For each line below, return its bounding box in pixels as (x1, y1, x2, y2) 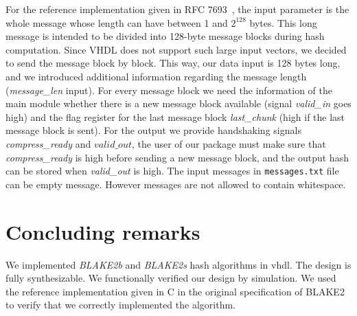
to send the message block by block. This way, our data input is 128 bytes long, (5, 56, 341, 70)
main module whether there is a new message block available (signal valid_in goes (5, 96, 352, 111)
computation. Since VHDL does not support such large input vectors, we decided (5, 42, 347, 56)
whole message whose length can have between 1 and (5, 15, 228, 30)
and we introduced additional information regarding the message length (5, 69, 307, 83)
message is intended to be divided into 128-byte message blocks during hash (5, 29, 325, 43)
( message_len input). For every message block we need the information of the (5, 82, 332, 97)
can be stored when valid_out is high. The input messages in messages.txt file (5, 163, 339, 178)
